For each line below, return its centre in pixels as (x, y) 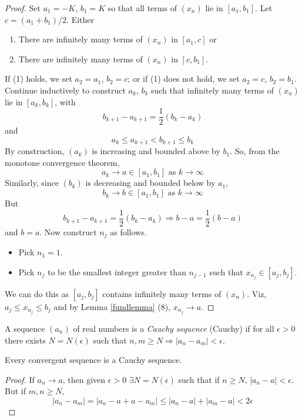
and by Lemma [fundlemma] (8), (112, 306)
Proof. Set (23, 8)
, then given (84, 379)
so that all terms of (142, 8)
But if (15, 391)
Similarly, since (32, 183)
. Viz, (257, 293)
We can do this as (37, 293)
